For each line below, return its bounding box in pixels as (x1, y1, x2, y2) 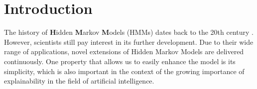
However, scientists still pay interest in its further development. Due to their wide (4, 36, 254, 47)
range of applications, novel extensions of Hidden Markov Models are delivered (4, 46, 244, 57)
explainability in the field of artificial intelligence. (4, 76, 154, 86)
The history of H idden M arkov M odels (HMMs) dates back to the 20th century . (4, 27, 254, 37)
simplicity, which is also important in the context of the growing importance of (4, 66, 245, 76)
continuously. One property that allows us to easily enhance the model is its (4, 56, 236, 66)
